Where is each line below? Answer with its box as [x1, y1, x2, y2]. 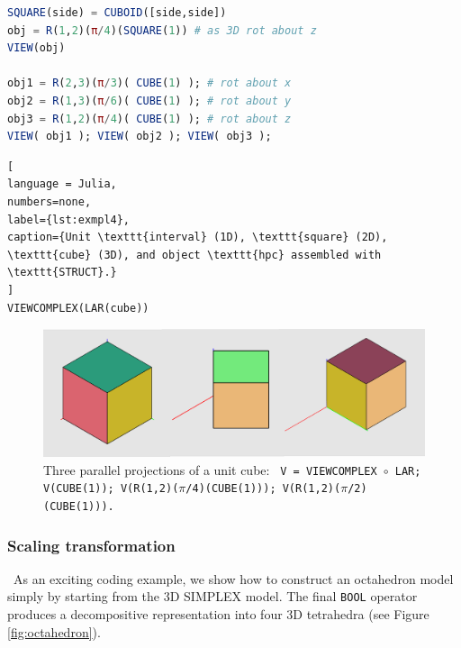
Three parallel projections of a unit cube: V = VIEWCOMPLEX [43, 460, 377, 479]
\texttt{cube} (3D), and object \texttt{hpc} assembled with [7, 248, 382, 261]
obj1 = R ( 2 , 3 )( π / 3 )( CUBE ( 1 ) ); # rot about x [7, 77, 292, 90]
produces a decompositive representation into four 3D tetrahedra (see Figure [7, 605, 429, 624]
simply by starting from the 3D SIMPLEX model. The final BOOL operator [7, 587, 418, 606]
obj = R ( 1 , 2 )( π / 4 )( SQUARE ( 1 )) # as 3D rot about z [7, 23, 317, 37]
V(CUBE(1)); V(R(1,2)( [43, 482, 179, 496]
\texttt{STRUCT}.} [7, 266, 117, 279]
